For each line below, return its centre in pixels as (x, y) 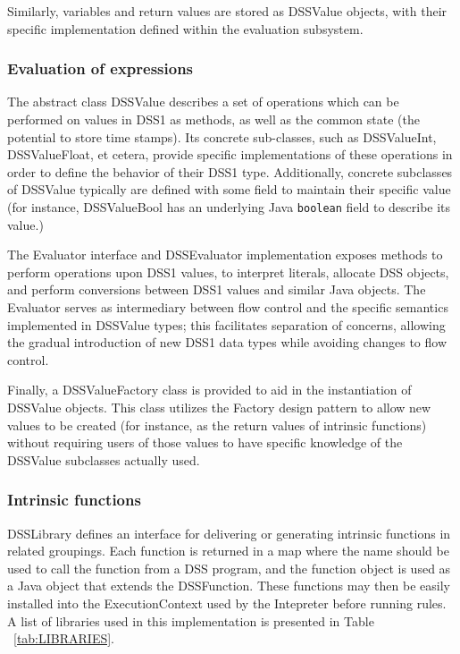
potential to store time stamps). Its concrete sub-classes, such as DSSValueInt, (222, 136)
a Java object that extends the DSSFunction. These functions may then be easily (229, 586)
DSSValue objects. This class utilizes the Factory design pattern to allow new (219, 407)
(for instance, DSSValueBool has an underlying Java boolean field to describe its (229, 206)
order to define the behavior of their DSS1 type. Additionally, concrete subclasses (230, 171)
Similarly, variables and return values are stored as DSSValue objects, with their (227, 11)
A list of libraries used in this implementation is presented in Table (191, 620)
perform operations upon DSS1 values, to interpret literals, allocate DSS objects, (228, 272)
